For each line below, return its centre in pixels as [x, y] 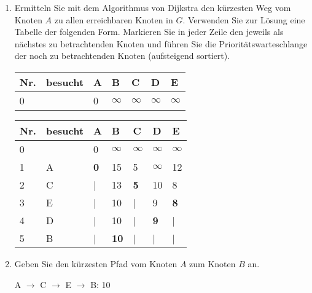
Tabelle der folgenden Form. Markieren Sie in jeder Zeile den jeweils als [149, 32]
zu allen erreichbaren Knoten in [114, 19]
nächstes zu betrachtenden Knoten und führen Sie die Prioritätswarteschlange [161, 43]
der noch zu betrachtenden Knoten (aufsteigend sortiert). [122, 56]
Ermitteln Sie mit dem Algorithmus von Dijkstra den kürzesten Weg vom [153, 7]
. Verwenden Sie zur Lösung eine [244, 19]
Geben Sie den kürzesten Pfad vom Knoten [96, 263]
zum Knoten [213, 263]
